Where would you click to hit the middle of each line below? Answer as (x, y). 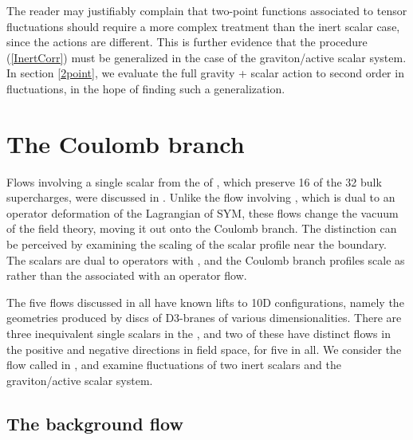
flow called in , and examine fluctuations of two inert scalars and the (174, 365)
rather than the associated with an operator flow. (127, 275)
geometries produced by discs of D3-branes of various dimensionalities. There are (204, 318)
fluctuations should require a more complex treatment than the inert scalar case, (203, 26)
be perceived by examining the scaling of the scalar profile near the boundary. (197, 244)
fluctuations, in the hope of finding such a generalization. (146, 88)
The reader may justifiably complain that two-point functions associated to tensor (207, 10)
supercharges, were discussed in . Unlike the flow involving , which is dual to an (201, 197)
